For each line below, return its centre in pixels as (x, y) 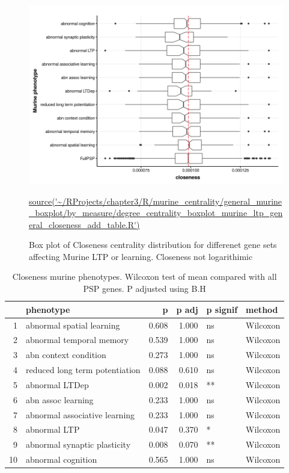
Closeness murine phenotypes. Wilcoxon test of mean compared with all (144, 277)
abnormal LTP (53, 429)
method (262, 309)
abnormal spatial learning (73, 325)
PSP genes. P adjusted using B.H (144, 289)
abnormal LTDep (57, 384)
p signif (222, 309)
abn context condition (66, 355)
